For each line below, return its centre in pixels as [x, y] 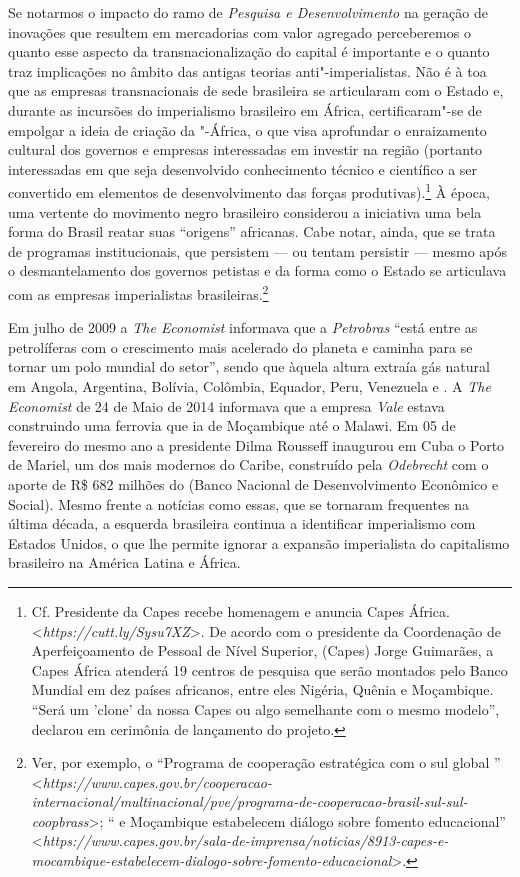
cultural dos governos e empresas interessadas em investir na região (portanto [245, 149]
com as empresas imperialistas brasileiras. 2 [138, 292]
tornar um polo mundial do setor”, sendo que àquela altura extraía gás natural [249, 366]
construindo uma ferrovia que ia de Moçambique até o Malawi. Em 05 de [232, 425]
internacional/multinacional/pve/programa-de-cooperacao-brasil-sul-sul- [249, 801]
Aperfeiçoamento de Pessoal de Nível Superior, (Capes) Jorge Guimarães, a [262, 650]
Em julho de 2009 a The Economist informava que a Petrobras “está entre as [243, 327]
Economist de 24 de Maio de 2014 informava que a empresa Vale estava [226, 405]
